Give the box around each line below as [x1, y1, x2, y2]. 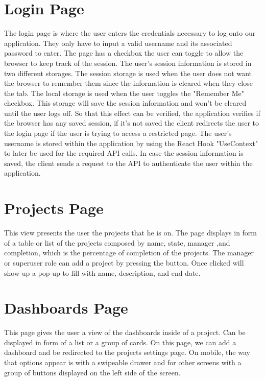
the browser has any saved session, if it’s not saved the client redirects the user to [4, 117, 259, 128]
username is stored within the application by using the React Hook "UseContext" [4, 137, 258, 148]
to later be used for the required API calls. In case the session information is [4, 148, 244, 158]
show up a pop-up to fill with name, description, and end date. [4, 267, 201, 278]
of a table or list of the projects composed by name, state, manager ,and [4, 237, 230, 248]
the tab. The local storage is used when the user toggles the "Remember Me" [4, 87, 244, 98]
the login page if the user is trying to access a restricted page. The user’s [4, 128, 232, 138]
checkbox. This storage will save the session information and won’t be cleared [4, 98, 247, 108]
